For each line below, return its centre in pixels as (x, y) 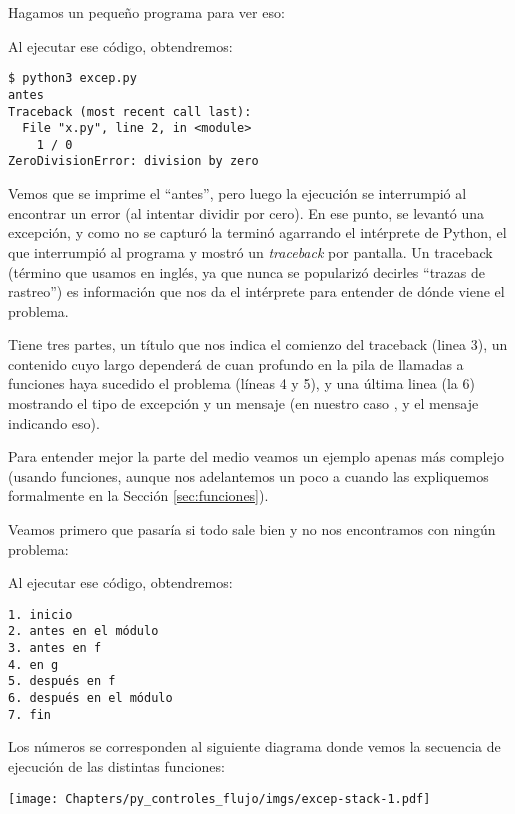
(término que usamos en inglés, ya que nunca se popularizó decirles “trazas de (246, 271)
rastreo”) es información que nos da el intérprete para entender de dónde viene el (256, 291)
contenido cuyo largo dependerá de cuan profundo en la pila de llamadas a (236, 363)
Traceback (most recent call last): (130, 111)
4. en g (33, 664)
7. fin (29, 714)
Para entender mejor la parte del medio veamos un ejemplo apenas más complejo (256, 456)
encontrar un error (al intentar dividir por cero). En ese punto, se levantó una (246, 212)
